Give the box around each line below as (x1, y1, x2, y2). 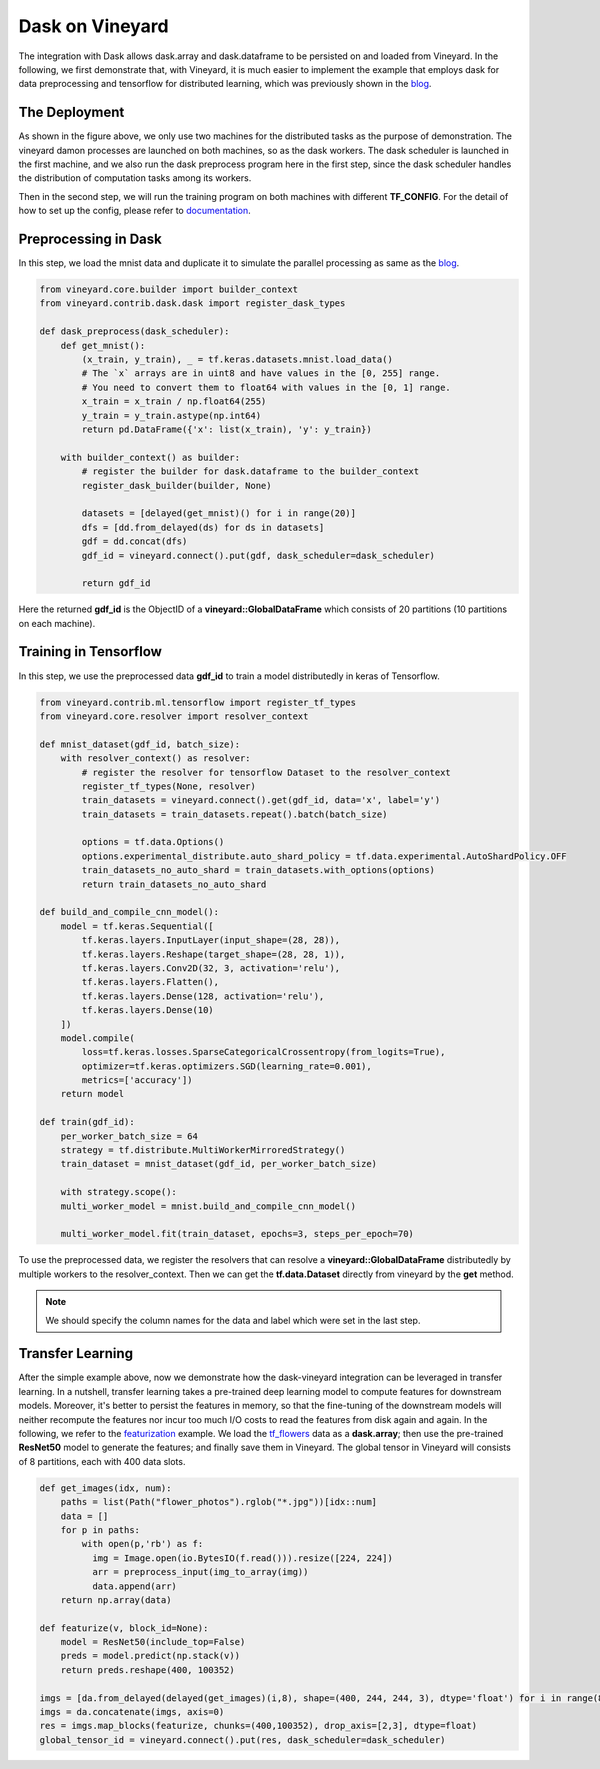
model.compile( (60, 1032, 135, 1044)
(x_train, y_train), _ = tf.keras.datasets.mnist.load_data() (81, 354, 394, 365)
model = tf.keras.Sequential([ (60, 920, 214, 932)
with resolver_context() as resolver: (60, 753, 251, 764)
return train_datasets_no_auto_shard (81, 878, 267, 890)
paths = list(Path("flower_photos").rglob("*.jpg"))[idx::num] (60, 1496, 378, 1508)
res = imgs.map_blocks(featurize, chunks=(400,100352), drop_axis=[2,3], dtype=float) (39, 1720, 478, 1732)
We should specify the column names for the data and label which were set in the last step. (45, 1314, 421, 1326)
